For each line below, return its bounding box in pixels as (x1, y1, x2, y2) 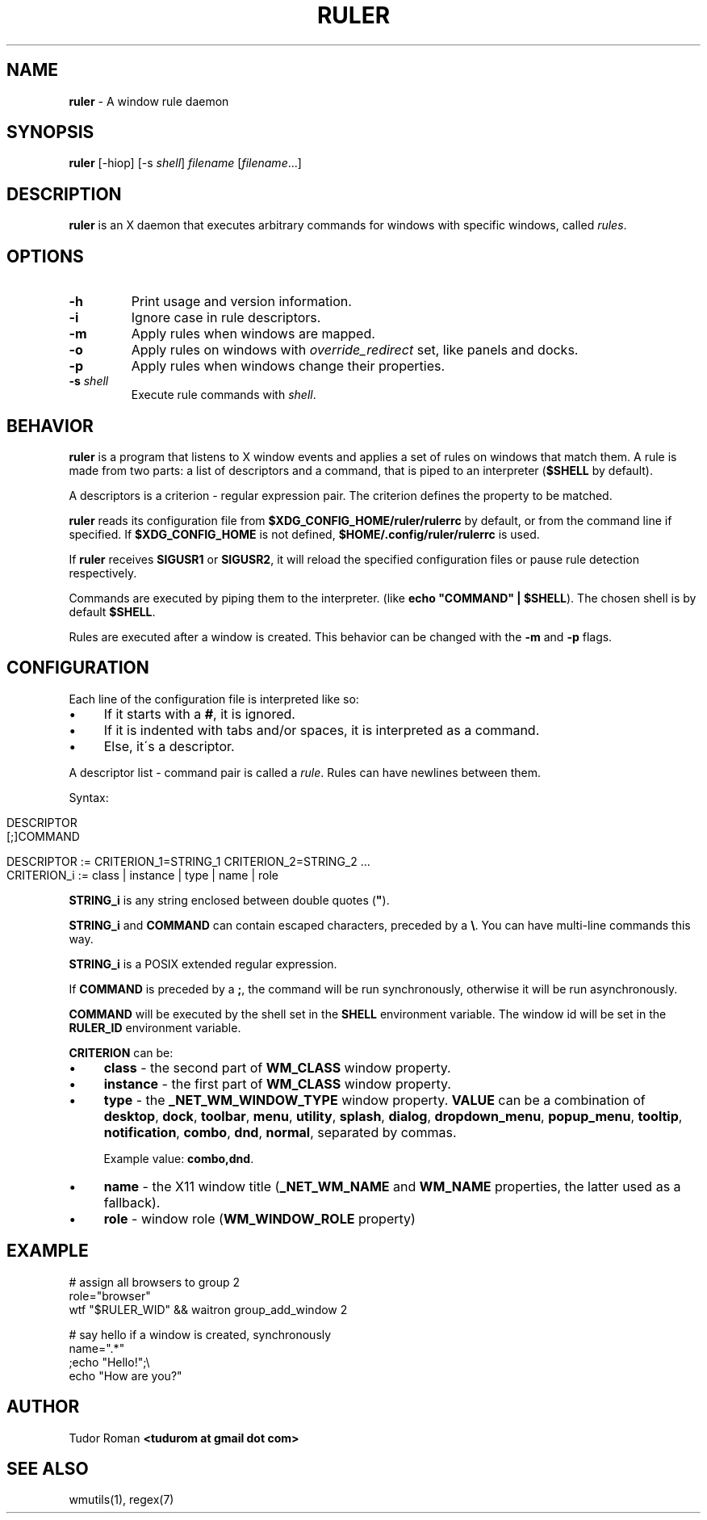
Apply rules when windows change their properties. (131, 358, 446, 375)
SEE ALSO (6, 1458, 89, 1479)
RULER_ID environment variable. (69, 1020, 241, 1035)
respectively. (69, 565, 137, 580)
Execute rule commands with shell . (131, 388, 316, 402)
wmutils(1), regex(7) (69, 1493, 174, 1507)
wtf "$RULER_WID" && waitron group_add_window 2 (69, 1302, 348, 1316)
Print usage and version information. (131, 293, 352, 310)
